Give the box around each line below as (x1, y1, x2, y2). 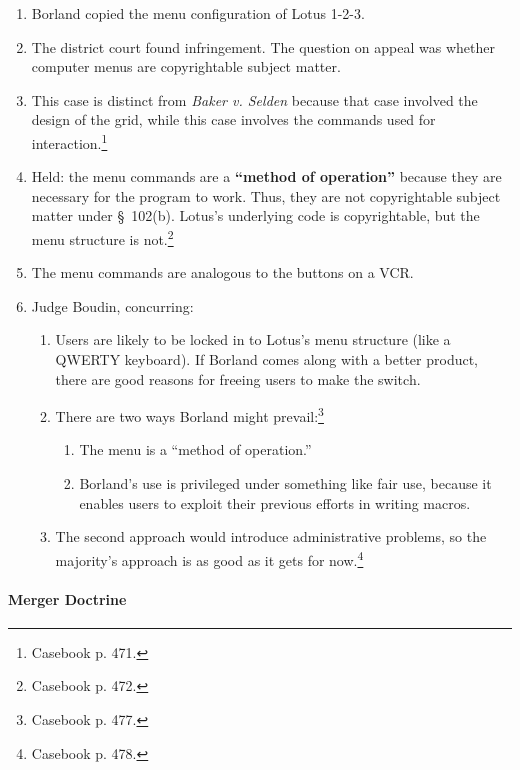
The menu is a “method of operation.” (79, 439, 312, 460)
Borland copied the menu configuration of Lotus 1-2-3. (31, 3, 365, 23)
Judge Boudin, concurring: (31, 295, 194, 316)
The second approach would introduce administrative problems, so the (55, 526, 487, 547)
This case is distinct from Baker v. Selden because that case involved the (31, 89, 478, 110)
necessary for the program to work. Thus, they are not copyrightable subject (31, 185, 501, 206)
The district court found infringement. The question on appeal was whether (31, 36, 495, 57)
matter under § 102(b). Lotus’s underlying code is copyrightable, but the (31, 205, 480, 226)
